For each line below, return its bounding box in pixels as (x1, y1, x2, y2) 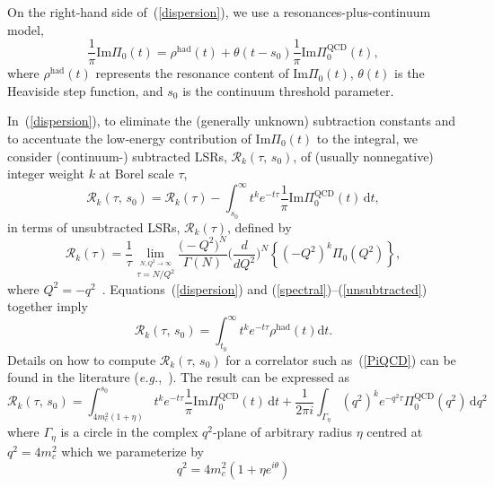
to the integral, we (316, 129, 418, 148)
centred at (366, 422, 423, 441)
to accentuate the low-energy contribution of (7, 129, 251, 148)
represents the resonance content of (95, 64, 289, 83)
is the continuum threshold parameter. (182, 81, 394, 100)
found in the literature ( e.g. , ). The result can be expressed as (7, 368, 349, 387)
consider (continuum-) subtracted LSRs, (7, 146, 227, 165)
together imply (7, 297, 88, 316)
